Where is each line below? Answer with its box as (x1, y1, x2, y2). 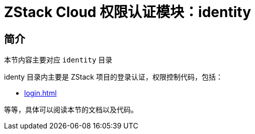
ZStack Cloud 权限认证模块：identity (4, 4, 251, 21)
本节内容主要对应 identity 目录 (4, 55, 113, 64)
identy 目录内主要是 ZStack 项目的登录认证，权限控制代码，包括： (4, 73, 223, 82)
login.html (24, 89, 57, 98)
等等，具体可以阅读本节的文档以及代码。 (4, 105, 138, 114)
